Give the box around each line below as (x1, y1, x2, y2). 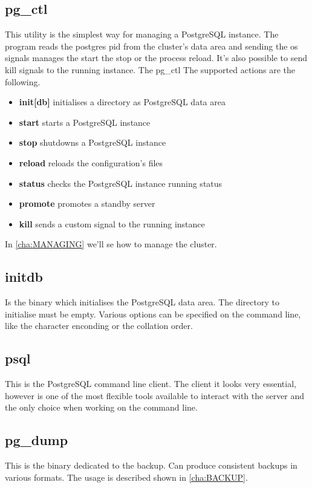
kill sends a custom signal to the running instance (19, 217, 205, 230)
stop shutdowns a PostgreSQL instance (19, 136, 166, 149)
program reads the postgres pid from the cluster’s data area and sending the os (5, 39, 298, 52)
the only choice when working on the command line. (5, 401, 198, 414)
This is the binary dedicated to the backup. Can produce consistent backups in (5, 459, 297, 472)
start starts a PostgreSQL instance (19, 115, 151, 128)
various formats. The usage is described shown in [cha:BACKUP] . (5, 470, 248, 483)
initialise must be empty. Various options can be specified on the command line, (5, 307, 301, 320)
